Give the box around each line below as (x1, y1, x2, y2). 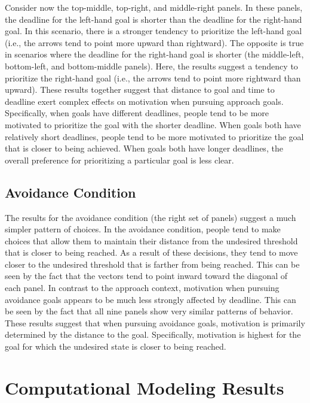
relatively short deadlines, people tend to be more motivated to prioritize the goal (5, 130, 304, 143)
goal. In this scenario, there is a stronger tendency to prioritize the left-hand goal (5, 25, 302, 37)
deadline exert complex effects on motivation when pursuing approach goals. (5, 95, 284, 107)
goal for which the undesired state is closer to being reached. (5, 340, 226, 353)
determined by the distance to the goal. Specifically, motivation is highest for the (5, 328, 301, 341)
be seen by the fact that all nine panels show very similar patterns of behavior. (5, 305, 293, 317)
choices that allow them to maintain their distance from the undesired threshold (5, 234, 298, 247)
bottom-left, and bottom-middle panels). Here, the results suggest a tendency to (5, 59, 298, 72)
